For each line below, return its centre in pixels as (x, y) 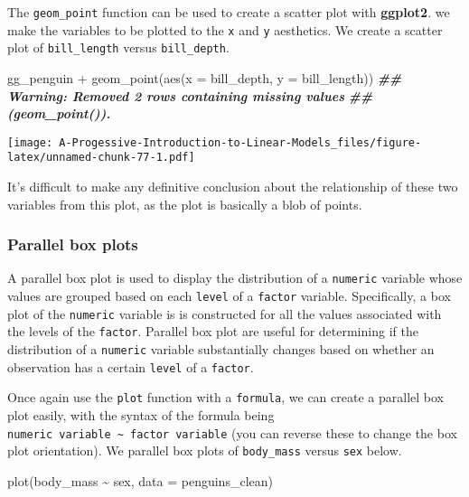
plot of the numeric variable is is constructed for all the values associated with (225, 313)
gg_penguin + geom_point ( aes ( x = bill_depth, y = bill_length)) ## (205, 77)
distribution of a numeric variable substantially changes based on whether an (221, 349)
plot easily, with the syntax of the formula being (141, 415)
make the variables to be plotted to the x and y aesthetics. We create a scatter (225, 29)
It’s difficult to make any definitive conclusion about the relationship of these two (233, 187)
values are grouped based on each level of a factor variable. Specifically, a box (229, 296)
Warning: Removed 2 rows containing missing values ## (190, 95)
